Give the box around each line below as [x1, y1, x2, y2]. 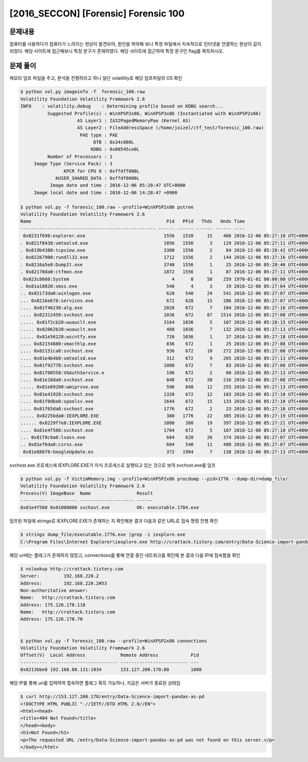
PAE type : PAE [80, 132, 118, 138]
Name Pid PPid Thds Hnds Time [20, 219, 245, 224]
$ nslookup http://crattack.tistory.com [20, 566, 123, 572]
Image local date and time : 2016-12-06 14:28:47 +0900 [33, 189, 178, 196]
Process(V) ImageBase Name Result [20, 490, 153, 496]
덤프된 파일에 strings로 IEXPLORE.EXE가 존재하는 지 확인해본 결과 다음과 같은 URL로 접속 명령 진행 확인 [9, 518, 218, 524]
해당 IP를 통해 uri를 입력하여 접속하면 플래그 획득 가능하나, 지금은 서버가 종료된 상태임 [9, 680, 181, 686]
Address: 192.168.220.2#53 [20, 580, 107, 586]
